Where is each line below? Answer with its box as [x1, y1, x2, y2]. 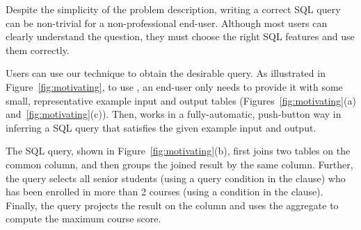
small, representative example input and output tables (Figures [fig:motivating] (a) [6, 93, 356, 107]
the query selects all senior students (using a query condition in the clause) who [6, 170, 346, 185]
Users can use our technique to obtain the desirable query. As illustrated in [6, 66, 326, 80]
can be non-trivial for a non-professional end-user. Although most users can [6, 15, 328, 30]
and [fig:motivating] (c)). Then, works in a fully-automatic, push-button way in [6, 107, 342, 121]
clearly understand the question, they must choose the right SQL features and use [6, 29, 355, 44]
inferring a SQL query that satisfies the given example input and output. [6, 120, 316, 134]
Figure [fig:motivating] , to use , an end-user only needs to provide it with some [6, 79, 343, 94]
